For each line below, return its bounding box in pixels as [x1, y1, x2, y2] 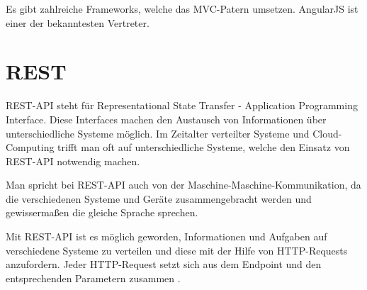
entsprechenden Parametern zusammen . [6, 270, 181, 285]
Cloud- [312, 126, 342, 140]
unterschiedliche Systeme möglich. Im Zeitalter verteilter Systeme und [6, 126, 310, 140]
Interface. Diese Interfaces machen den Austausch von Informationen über [6, 111, 327, 126]
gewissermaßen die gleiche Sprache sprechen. [6, 205, 198, 220]
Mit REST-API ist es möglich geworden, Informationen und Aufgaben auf [6, 229, 327, 244]
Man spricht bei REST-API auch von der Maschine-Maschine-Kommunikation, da [6, 177, 361, 192]
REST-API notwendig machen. [6, 153, 140, 168]
